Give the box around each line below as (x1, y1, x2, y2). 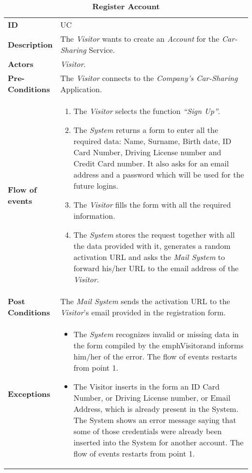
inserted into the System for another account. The (73, 437, 244, 448)
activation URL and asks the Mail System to (73, 251, 225, 262)
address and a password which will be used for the (73, 169, 244, 180)
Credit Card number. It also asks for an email (73, 158, 229, 169)
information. (73, 210, 115, 221)
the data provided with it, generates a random (73, 240, 231, 251)
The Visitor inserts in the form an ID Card (73, 381, 220, 392)
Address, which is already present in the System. (73, 403, 238, 414)
